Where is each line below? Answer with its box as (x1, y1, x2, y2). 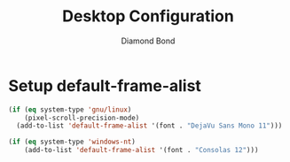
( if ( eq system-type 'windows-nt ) (8, 137, 137, 147)
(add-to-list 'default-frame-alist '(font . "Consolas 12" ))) (24, 146, 259, 155)
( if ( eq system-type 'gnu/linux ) (8, 104, 132, 114)
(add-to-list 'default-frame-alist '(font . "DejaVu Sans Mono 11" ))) (16, 121, 283, 130)
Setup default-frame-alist (8, 75, 201, 96)
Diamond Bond (121, 35, 176, 46)
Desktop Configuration (62, 6, 234, 27)
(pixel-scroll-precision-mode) (24, 113, 140, 122)
